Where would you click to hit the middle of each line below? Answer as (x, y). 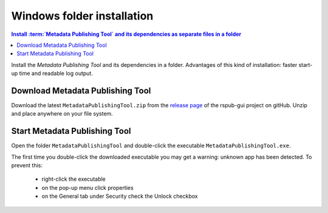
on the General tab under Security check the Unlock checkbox (120, 196)
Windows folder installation (82, 16)
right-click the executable (74, 179)
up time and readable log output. (52, 74)
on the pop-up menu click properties (87, 187)
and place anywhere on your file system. (62, 114)
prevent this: (27, 166)
